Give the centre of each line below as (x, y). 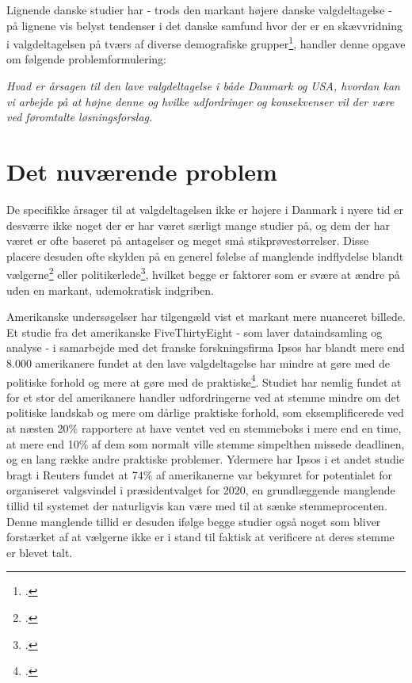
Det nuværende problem (142, 171)
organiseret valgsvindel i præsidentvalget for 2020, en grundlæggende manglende (201, 490)
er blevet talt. (40, 552)
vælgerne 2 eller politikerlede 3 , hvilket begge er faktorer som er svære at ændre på (203, 273)
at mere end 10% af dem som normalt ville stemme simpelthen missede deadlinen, (206, 443)
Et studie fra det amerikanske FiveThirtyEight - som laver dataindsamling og (195, 332)
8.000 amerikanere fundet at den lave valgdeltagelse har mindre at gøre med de (198, 362)
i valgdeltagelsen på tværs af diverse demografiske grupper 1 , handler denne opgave (206, 42)
